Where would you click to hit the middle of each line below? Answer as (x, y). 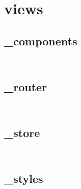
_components (41, 40)
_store (22, 133)
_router (26, 86)
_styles (24, 179)
